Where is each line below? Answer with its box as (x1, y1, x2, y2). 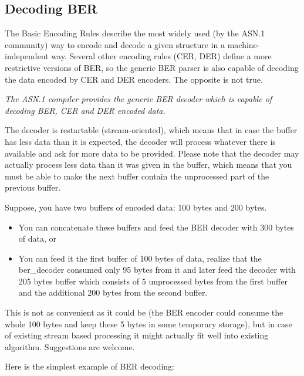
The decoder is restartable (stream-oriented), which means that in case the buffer (5, 124, 298, 136)
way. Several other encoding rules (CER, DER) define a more (51, 50, 272, 62)
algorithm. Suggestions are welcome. (5, 340, 135, 353)
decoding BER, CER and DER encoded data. (5, 104, 165, 116)
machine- (227, 38, 260, 50)
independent (5, 50, 49, 62)
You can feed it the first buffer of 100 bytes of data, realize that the (18, 252, 262, 264)
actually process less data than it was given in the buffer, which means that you (5, 158, 292, 171)
